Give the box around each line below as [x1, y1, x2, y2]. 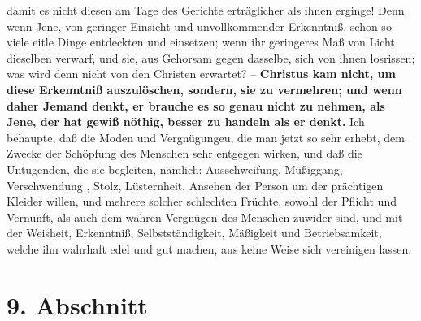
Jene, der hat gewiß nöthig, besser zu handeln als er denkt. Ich [7, 113, 365, 130]
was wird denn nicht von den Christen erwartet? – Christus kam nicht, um [7, 65, 396, 82]
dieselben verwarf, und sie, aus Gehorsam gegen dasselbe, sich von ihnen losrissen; [7, 49, 415, 66]
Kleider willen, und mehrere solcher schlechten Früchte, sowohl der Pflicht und [7, 193, 397, 210]
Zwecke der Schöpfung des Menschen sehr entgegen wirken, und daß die [7, 145, 362, 162]
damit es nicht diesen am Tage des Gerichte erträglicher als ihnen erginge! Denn [7, 2, 405, 18]
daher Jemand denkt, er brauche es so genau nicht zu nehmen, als [7, 97, 385, 114]
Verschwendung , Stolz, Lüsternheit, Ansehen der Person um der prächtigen [7, 176, 384, 193]
